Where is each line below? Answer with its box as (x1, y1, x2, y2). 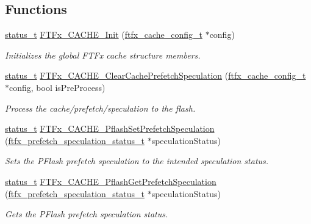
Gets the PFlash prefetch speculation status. (5, 208, 168, 220)
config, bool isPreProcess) (9, 81, 105, 93)
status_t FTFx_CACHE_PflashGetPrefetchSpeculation (5, 175, 216, 187)
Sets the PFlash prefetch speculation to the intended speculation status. (5, 154, 269, 167)
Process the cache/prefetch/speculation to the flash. (5, 101, 196, 114)
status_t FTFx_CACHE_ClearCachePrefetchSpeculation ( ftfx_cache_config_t (5, 69, 306, 82)
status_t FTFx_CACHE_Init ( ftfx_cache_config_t (5, 28, 202, 41)
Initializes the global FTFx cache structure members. (5, 48, 201, 61)
